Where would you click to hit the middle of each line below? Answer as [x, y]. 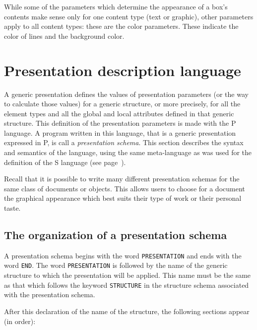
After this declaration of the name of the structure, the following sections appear [127, 311]
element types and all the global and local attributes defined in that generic [119, 113]
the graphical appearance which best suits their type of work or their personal [123, 198]
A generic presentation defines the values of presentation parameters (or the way [126, 94]
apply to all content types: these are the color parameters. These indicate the [121, 26]
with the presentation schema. [50, 294]
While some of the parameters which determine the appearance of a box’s [116, 6]
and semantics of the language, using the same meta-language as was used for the [128, 152]
